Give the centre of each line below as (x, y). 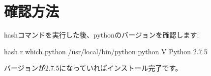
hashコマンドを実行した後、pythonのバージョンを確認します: (102, 35)
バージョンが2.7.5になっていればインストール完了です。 (93, 68)
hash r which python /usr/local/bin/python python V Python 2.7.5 (106, 51)
